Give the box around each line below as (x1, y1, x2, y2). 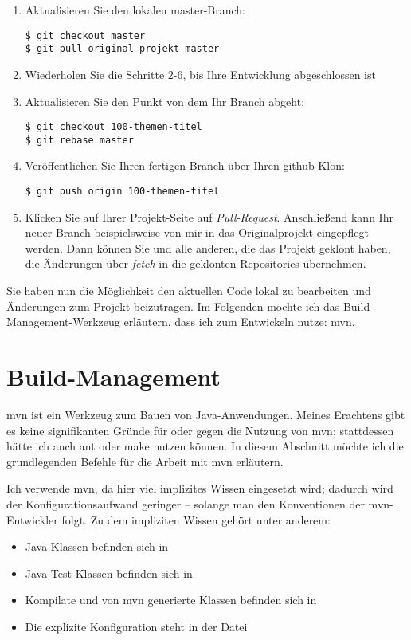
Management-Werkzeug (6, 313, 120, 330)
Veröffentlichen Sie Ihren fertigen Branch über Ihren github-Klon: (25, 157, 345, 174)
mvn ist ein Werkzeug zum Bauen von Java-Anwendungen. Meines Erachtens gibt (6, 406, 405, 422)
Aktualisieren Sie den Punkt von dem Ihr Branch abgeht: (25, 92, 305, 109)
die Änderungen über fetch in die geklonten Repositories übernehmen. (25, 255, 366, 272)
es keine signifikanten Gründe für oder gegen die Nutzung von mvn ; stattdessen (6, 422, 394, 438)
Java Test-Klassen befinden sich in (25, 564, 193, 581)
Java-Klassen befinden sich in (25, 538, 169, 555)
